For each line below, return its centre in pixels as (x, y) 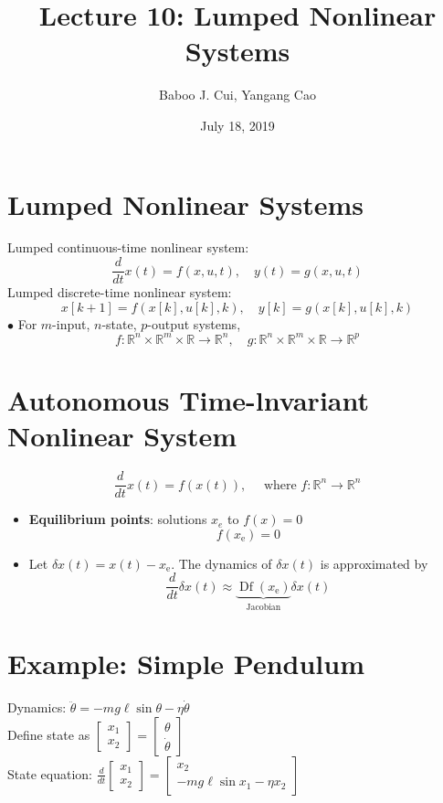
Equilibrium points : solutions (118, 519)
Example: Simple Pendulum (186, 664)
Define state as (49, 734)
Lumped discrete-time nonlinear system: (120, 292)
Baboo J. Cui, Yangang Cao (237, 95)
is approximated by (374, 563)
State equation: (50, 773)
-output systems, (194, 323)
